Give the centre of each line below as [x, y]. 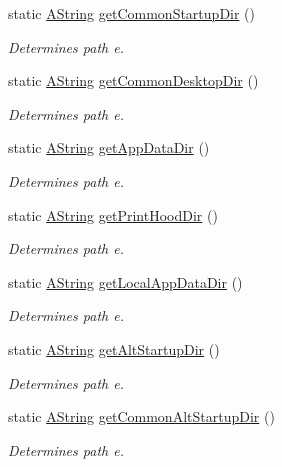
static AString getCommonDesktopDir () [133, 80]
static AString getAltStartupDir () [114, 348]
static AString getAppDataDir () [109, 147]
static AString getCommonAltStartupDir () [141, 416]
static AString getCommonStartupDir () [132, 13]
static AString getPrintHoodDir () [113, 214]
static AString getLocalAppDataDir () [125, 281]
